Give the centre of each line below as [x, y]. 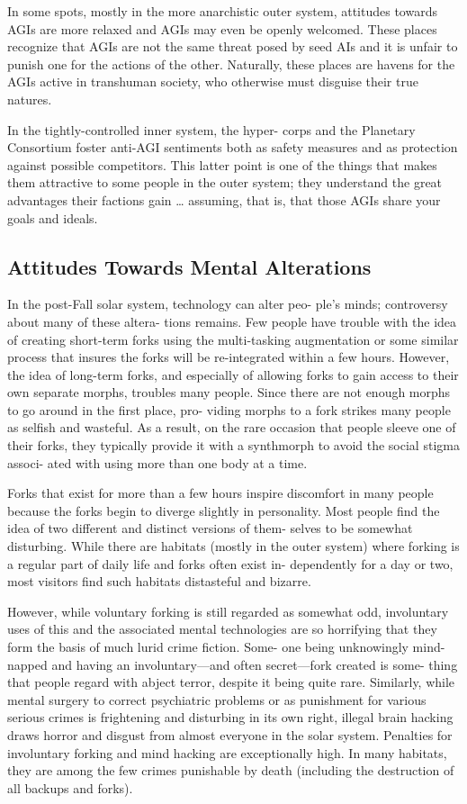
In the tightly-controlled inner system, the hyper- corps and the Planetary [211, 129]
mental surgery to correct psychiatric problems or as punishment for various [217, 699]
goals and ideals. [53, 217]
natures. [30, 99]
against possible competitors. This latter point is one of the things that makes [222, 164]
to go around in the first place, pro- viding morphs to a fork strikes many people [229, 409]
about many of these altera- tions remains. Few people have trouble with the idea [232, 321]
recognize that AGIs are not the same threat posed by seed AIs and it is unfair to [233, 46]
